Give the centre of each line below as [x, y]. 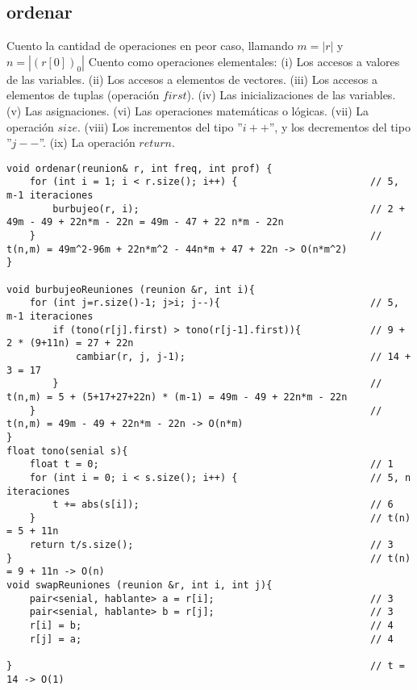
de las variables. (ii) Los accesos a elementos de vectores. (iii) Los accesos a [192, 79]
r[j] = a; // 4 [211, 639]
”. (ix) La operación [87, 142]
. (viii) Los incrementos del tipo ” [160, 126]
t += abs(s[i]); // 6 [223, 505]
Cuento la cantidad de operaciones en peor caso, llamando [150, 46]
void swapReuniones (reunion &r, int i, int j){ [140, 585]
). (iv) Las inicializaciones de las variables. [291, 95]
